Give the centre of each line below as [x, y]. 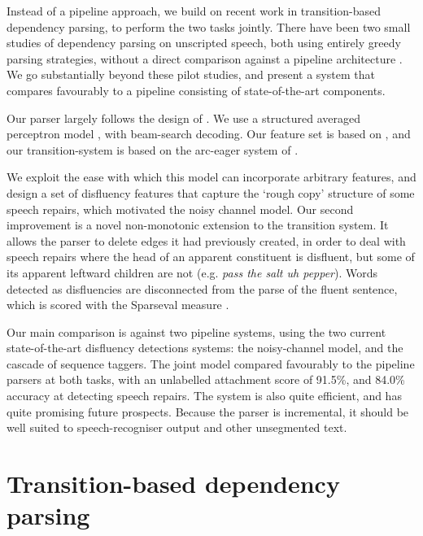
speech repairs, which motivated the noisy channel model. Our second [180, 209]
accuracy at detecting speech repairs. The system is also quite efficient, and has [204, 396]
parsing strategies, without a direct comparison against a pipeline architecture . [205, 58]
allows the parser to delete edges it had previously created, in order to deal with [206, 240]
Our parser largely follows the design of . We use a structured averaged [184, 118]
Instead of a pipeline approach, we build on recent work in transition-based [194, 11]
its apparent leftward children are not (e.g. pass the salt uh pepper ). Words [192, 272]
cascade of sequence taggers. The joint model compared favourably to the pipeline [211, 363]
